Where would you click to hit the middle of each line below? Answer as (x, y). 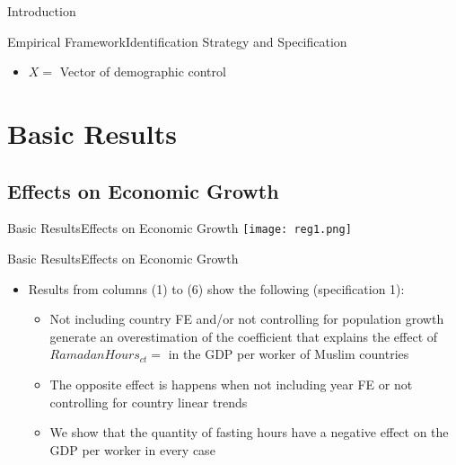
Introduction (42, 11)
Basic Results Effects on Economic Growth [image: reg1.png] (180, 228)
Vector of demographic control (143, 72)
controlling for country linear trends (149, 402)
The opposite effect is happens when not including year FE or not (231, 384)
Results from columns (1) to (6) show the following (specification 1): (216, 288)
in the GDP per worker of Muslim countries (289, 354)
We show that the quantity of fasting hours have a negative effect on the (249, 432)
